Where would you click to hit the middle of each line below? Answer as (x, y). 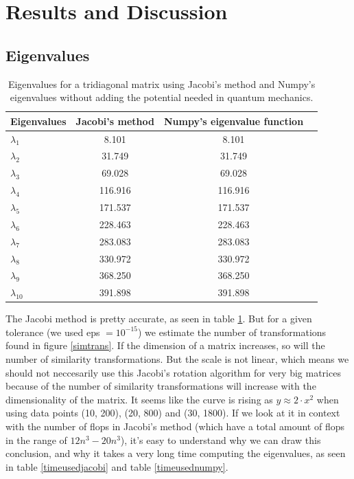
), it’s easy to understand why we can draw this (221, 439)
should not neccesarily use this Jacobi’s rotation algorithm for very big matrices (173, 372)
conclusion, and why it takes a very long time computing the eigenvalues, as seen (176, 453)
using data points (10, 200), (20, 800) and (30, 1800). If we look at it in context (173, 413)
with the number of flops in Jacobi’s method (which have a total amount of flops (175, 426)
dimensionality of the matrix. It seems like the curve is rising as (139, 399)
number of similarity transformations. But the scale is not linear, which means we (177, 359)
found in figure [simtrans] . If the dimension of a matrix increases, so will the (165, 345)
